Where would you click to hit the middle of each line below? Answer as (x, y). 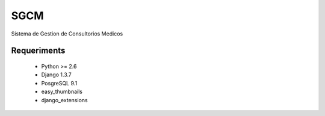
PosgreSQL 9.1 (59, 83)
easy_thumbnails (62, 92)
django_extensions (64, 100)
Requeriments (38, 51)
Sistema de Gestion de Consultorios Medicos (67, 34)
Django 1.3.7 (56, 75)
